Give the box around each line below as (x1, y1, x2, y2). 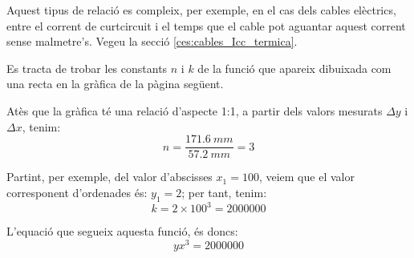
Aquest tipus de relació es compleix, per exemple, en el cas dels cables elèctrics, (6, 2, 396, 18)
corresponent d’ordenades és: (6, 183, 148, 200)
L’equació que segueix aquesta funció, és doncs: (6, 223, 238, 240)
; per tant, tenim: (181, 183, 267, 200)
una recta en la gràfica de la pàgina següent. (6, 75, 224, 92)
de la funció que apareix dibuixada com (197, 59, 392, 76)
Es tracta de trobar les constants (6, 59, 168, 76)
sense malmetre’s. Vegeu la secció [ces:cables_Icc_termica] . (6, 33, 298, 50)
